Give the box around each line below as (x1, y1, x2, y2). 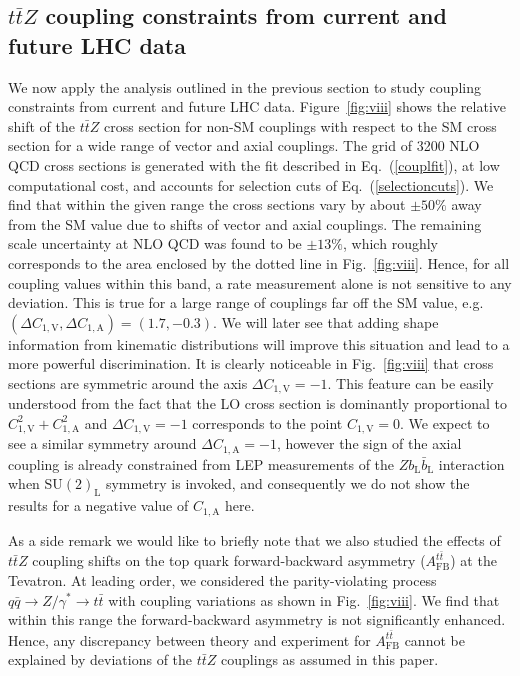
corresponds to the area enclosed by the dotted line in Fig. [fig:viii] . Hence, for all (8, 252, 510, 273)
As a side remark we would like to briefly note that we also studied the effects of (8, 529, 501, 550)
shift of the (8, 115, 75, 136)
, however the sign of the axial (276, 433, 462, 454)
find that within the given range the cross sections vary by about (8, 194, 406, 215)
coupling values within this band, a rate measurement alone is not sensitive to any (8, 272, 512, 293)
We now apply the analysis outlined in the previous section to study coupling (8, 76, 481, 97)
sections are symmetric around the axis (8, 372, 248, 393)
